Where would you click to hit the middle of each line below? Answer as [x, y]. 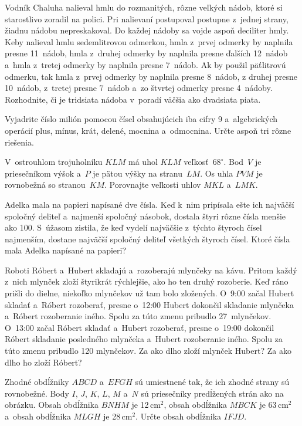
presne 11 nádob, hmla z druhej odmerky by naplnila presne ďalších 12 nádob [146, 53]
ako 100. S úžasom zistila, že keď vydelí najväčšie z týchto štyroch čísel [133, 227]
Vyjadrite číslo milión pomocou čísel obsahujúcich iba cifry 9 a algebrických [141, 119]
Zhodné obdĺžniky [37, 382]
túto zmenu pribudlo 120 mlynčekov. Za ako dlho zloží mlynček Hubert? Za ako [148, 351]
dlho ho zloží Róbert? [43, 362]
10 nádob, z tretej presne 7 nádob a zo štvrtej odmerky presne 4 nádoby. [139, 88]
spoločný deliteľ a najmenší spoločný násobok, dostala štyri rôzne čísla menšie [145, 216]
